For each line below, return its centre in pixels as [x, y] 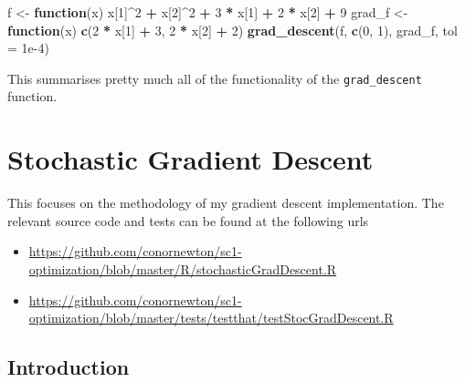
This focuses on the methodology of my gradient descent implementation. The [226, 203]
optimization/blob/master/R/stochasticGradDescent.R [183, 268]
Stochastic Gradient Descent [190, 159]
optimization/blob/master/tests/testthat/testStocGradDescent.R [211, 318]
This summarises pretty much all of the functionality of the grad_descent [215, 78]
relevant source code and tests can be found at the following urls [188, 220]
